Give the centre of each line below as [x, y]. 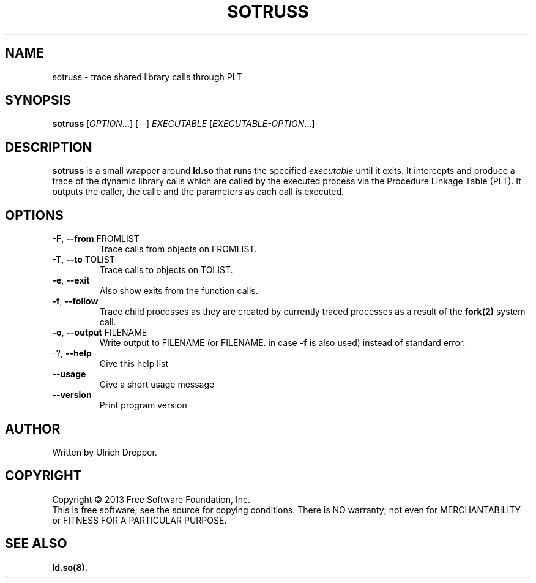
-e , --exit [71, 280]
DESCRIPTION [49, 147]
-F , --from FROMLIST [96, 239]
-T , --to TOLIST [84, 260]
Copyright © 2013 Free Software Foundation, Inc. [151, 499]
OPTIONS [34, 215]
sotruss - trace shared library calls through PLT [147, 77]
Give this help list [134, 364]
